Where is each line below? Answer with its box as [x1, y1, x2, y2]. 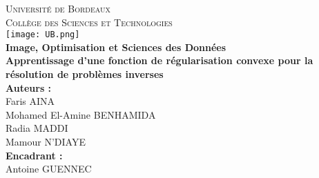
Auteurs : [6, 80, 52, 95]
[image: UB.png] [6, 30, 80, 40]
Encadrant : [6, 148, 63, 162]
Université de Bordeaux [6, 1, 110, 15]
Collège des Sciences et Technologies [6, 14, 173, 29]
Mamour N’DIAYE [6, 135, 86, 148]
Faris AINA [6, 94, 55, 108]
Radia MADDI [6, 121, 68, 135]
